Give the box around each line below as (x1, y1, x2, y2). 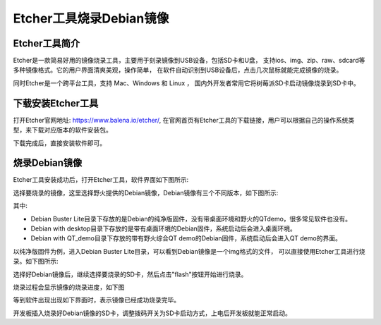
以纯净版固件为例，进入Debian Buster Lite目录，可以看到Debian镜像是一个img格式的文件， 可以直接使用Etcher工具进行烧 (13, 247, 365, 255)
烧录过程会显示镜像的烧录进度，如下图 (13, 283, 125, 291)
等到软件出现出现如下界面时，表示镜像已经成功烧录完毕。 (13, 296, 180, 305)
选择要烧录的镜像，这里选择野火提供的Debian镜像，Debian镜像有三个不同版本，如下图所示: (13, 188, 279, 197)
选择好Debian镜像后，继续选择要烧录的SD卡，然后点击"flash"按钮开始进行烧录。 (13, 270, 248, 278)
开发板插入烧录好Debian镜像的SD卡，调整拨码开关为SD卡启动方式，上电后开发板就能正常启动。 (13, 309, 292, 317)
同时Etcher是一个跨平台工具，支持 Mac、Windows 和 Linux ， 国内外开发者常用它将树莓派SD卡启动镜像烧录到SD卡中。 (13, 78, 360, 87)
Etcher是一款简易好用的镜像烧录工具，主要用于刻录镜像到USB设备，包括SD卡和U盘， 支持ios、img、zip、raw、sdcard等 (13, 56, 365, 65)
